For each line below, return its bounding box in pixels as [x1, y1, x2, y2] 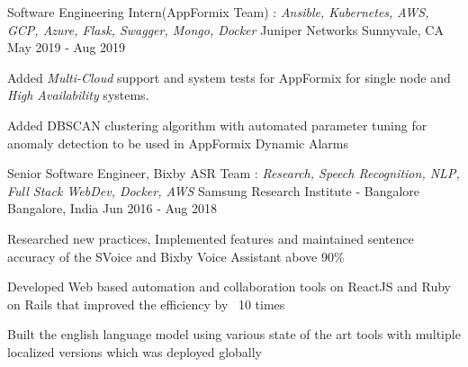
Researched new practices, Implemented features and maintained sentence [7, 228, 414, 247]
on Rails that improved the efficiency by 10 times [7, 294, 285, 313]
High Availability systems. [7, 85, 149, 104]
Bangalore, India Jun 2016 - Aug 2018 [7, 199, 218, 218]
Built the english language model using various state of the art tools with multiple [7, 325, 461, 344]
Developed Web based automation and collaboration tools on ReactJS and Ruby [7, 277, 451, 296]
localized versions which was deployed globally [7, 342, 262, 361]
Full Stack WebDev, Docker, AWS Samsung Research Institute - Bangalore [7, 181, 420, 200]
